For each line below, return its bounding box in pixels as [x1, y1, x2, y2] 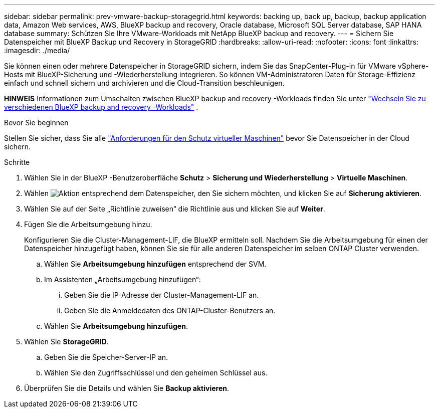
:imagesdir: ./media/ [4, 46, 70, 55]
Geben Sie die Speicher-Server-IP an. [44, 353, 168, 361]
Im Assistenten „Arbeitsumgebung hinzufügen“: [44, 275, 201, 284]
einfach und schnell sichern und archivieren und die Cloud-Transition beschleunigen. [4, 79, 285, 87]
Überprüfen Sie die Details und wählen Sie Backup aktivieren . [24, 384, 229, 392]
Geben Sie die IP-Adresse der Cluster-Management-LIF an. [64, 291, 259, 299]
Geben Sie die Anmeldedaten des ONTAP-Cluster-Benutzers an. [64, 306, 276, 315]
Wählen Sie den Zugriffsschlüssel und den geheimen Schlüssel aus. [44, 368, 268, 377]
